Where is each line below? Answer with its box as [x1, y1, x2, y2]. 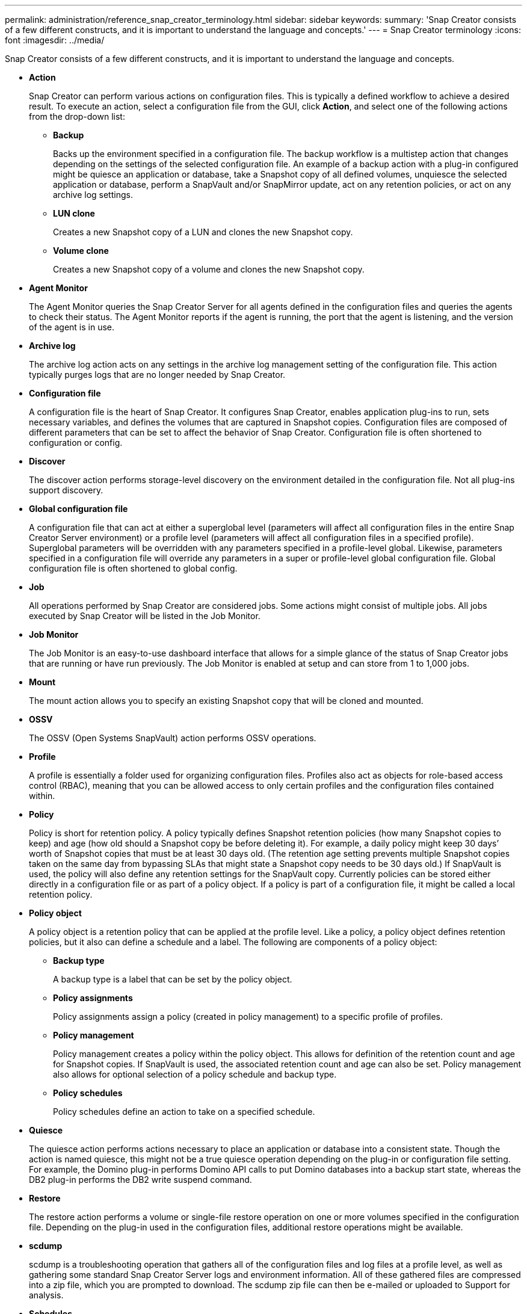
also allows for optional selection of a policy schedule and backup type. [53, 1069, 337, 1079]
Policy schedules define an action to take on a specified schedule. [53, 1106, 315, 1117]
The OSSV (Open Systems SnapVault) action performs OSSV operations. [29, 733, 316, 743]
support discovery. [29, 485, 103, 495]
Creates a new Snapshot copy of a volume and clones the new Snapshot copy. [53, 264, 365, 274]
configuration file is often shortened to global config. [29, 563, 238, 573]
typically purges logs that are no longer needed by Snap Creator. [29, 369, 286, 380]
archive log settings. [53, 190, 133, 200]
